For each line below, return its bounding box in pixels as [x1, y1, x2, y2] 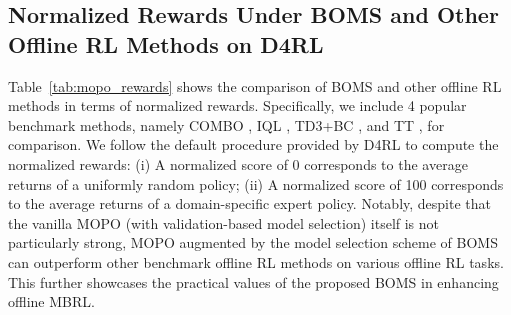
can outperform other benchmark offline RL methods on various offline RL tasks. [8, 251, 504, 272]
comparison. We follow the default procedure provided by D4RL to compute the [8, 134, 499, 155]
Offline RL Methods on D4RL [8, 28, 324, 59]
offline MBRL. [8, 291, 95, 312]
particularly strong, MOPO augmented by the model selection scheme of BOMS [8, 232, 498, 253]
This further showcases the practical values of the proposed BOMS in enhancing [8, 271, 499, 292]
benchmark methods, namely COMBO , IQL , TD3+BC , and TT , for [8, 114, 445, 135]
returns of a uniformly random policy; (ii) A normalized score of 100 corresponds [8, 173, 504, 194]
